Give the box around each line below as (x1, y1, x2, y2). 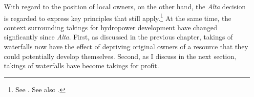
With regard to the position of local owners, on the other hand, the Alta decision (4, 1, 246, 11)
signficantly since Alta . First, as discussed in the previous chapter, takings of (4, 32, 233, 42)
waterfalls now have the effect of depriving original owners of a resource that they (4, 41, 248, 52)
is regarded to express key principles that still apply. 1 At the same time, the (4, 11, 232, 23)
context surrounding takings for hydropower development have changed (4, 22, 217, 32)
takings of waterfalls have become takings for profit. (4, 60, 159, 71)
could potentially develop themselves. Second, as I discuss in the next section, (4, 51, 236, 61)
